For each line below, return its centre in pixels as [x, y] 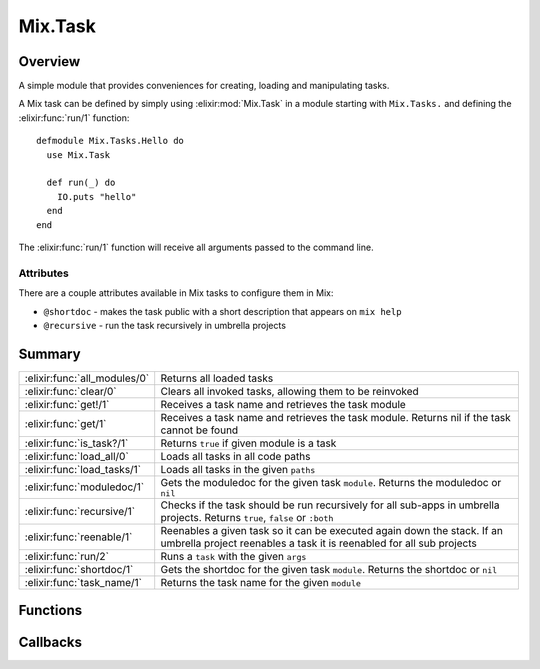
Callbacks [50, 642]
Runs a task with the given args [233, 556]
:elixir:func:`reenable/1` [78, 537]
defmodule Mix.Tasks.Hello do [110, 141]
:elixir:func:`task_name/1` [83, 582]
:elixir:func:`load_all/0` [76, 456]
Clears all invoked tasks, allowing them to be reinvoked [289, 391]
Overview [49, 61]
